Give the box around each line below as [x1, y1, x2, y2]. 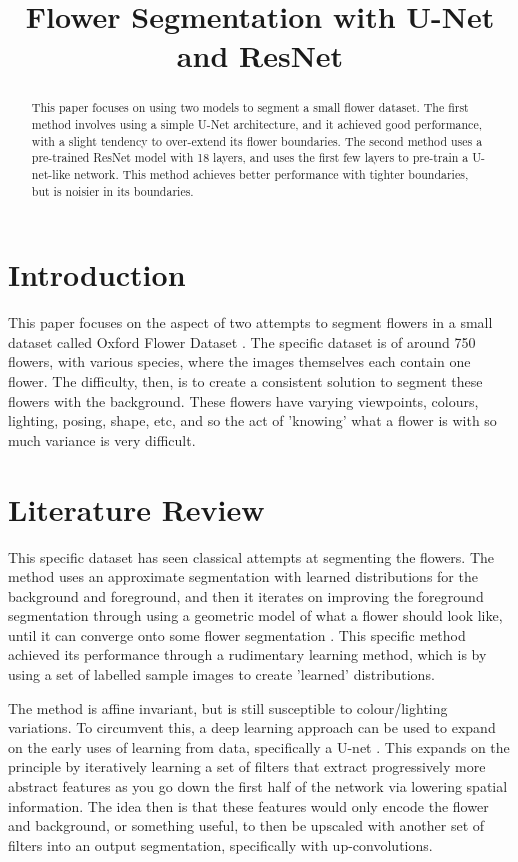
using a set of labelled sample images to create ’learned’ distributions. [8, 664, 435, 685]
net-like [31, 165, 71, 182]
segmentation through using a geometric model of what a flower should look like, [8, 605, 503, 626]
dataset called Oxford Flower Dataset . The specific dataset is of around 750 [8, 331, 476, 352]
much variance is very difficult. [8, 429, 196, 450]
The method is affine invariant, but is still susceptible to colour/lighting [8, 697, 448, 718]
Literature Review [8, 488, 265, 529]
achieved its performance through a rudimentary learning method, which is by [8, 644, 487, 665]
